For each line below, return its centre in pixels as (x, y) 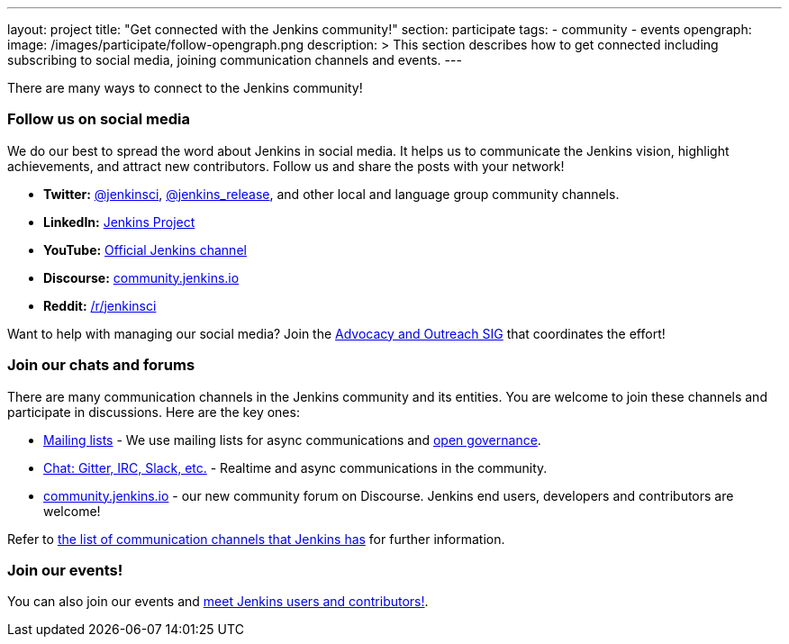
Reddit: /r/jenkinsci (100, 305)
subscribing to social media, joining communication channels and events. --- (235, 60)
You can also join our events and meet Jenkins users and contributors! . (218, 602)
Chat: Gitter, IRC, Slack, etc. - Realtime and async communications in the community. (295, 467)
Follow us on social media (99, 119)
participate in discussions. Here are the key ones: (154, 412)
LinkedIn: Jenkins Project (119, 222)
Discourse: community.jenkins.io (141, 277)
